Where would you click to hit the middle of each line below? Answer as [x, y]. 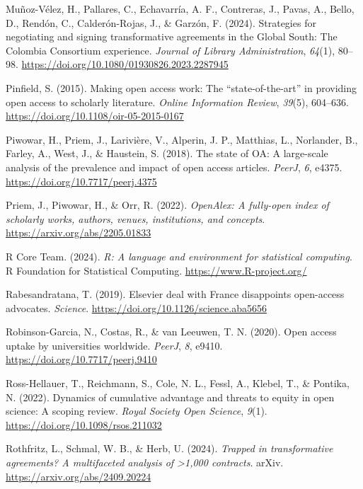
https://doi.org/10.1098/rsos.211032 [84, 424]
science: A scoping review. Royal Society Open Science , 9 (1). [137, 411]
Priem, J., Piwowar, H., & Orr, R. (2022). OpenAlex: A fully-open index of [167, 205]
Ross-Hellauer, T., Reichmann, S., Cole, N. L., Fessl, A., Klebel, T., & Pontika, [178, 383]
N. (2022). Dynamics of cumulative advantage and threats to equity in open [170, 397]
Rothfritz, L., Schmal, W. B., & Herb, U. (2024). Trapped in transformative [169, 448]
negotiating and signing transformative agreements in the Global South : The [172, 36]
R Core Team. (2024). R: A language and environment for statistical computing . [179, 256]
